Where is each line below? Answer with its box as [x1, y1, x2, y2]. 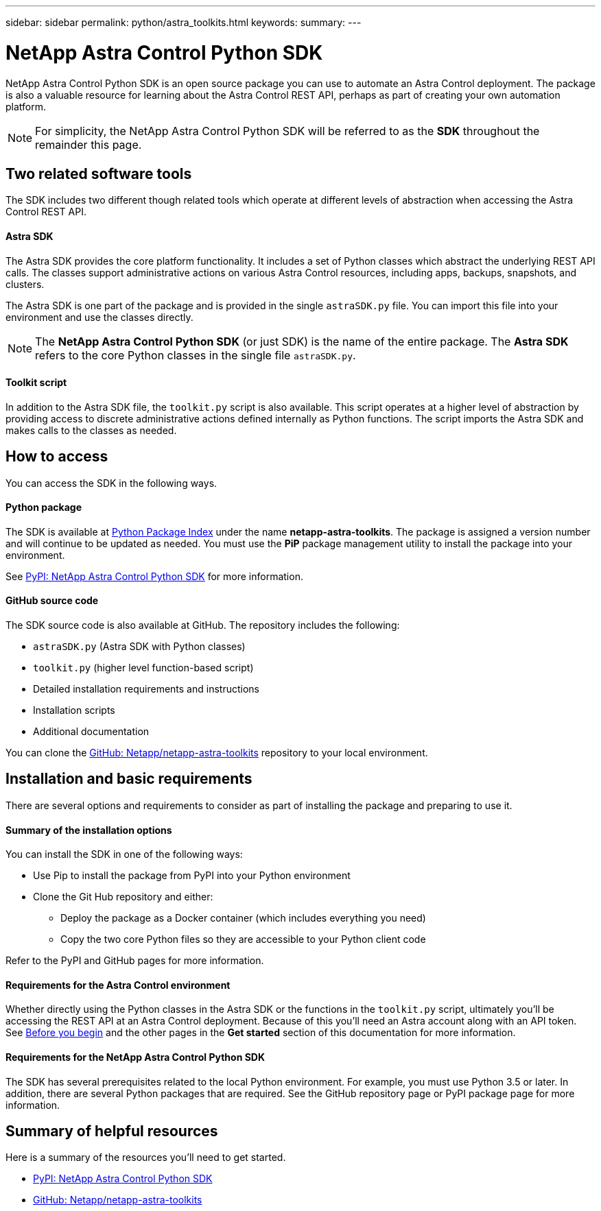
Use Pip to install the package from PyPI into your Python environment [33, 870, 351, 882]
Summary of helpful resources [5, 1122, 218, 1140]
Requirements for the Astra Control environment [5, 979, 231, 991]
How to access [5, 448, 108, 466]
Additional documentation [33, 726, 150, 738]
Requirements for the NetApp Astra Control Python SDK [5, 1051, 266, 1063]
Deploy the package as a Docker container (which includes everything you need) [60, 912, 426, 924]
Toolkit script [5, 376, 67, 389]
